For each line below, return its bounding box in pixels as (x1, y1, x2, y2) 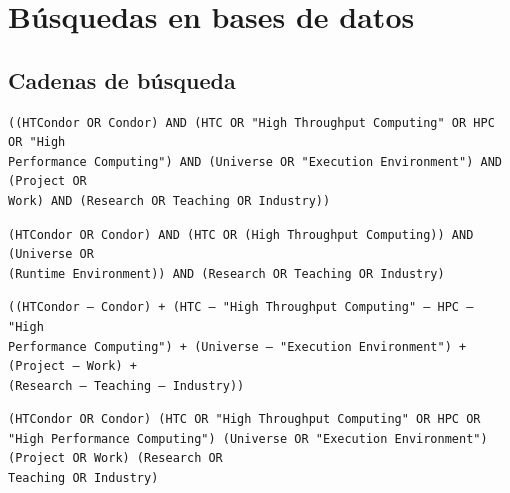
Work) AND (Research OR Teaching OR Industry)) (8, 193, 331, 208)
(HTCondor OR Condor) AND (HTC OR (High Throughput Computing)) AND (8, 227, 474, 242)
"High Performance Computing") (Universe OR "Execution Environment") (8, 431, 488, 446)
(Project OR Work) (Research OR (8, 451, 223, 466)
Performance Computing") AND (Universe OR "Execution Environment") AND (8, 154, 502, 169)
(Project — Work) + (8, 359, 137, 374)
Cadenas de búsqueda (8, 64, 236, 95)
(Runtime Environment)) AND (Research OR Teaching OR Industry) (8, 266, 445, 281)
